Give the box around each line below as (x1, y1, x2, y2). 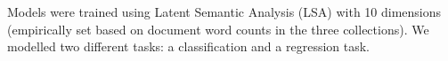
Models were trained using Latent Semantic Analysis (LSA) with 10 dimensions (7, 3, 442, 20)
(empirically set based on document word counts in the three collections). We (7, 19, 429, 38)
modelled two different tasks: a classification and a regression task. (7, 37, 371, 56)
